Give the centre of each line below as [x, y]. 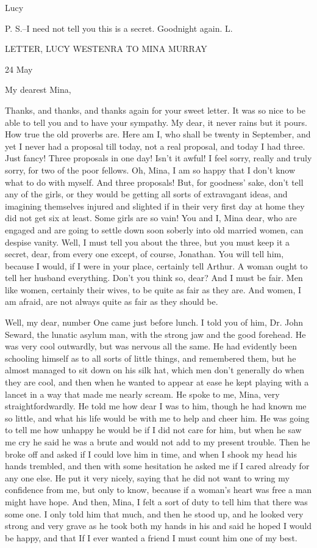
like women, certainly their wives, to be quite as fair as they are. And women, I [153, 289]
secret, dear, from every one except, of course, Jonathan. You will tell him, [144, 254]
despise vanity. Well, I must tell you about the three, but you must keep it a [147, 242]
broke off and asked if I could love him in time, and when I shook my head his [151, 454]
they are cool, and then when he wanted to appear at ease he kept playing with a [157, 382]
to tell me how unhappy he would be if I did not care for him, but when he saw [153, 430]
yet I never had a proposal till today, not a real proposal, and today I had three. [155, 146]
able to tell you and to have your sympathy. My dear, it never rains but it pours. [156, 122]
